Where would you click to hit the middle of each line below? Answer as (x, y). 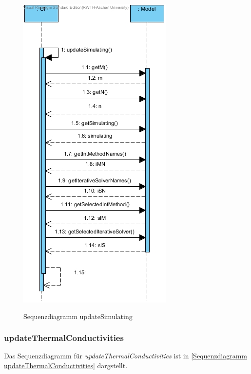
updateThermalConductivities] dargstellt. (66, 365)
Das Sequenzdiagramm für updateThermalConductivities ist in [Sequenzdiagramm (125, 356)
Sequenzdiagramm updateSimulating (78, 316)
